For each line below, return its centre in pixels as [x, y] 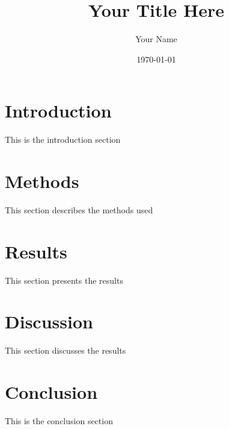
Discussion [49, 321]
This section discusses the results [66, 350]
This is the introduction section [63, 139]
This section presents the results [64, 280]
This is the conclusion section [59, 421]
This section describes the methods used [79, 209]
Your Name [156, 39]
